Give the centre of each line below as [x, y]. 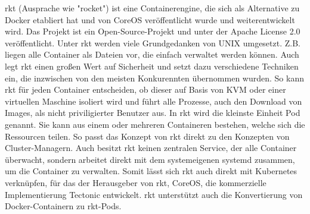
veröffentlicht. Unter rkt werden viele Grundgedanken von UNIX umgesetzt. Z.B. [153, 43]
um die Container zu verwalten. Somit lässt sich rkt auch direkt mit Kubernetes [151, 171]
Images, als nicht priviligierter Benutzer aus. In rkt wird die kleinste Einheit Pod [153, 113]
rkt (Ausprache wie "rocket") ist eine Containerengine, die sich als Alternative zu [152, 8]
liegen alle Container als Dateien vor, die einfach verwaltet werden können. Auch [152, 54]
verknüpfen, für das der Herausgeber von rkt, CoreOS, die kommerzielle [136, 182]
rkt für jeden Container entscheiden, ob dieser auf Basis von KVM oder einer [145, 89]
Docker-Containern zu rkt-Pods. [63, 206]
